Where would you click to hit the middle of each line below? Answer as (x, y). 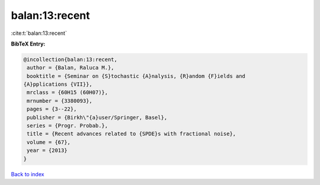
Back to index (28, 174)
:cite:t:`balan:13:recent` (39, 33)
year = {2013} (47, 150)
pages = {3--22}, (52, 109)
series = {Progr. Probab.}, (68, 126)
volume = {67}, (49, 142)
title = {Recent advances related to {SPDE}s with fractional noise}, (132, 134)
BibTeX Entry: (28, 44)
